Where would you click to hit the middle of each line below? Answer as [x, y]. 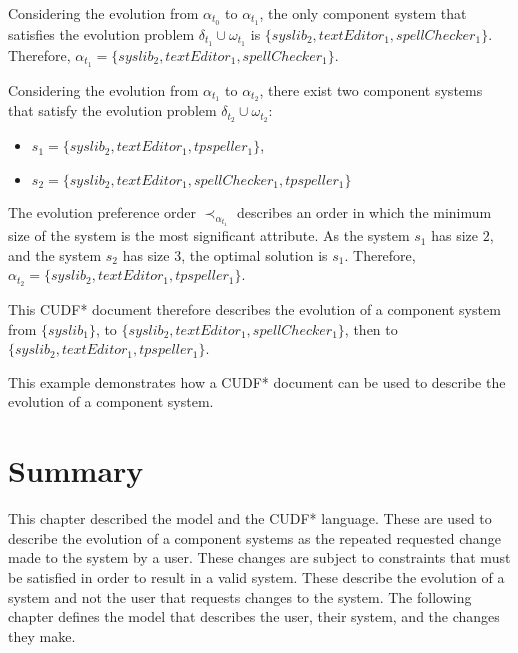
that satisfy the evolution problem [112, 110]
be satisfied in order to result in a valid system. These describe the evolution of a [256, 576]
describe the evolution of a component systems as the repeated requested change [254, 537]
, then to [371, 328]
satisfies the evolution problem [101, 33]
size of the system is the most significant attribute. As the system [209, 235]
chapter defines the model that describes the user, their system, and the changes [254, 616]
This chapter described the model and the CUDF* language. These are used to [250, 518]
